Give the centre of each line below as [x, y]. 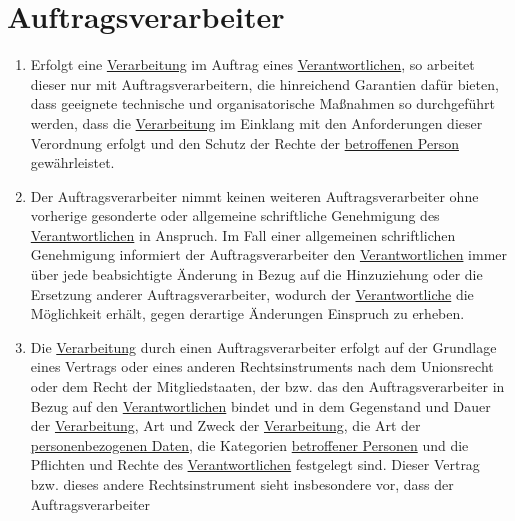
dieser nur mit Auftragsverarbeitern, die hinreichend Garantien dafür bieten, [264, 83]
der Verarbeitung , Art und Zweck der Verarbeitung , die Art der [225, 425]
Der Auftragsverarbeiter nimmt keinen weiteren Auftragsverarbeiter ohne [254, 195]
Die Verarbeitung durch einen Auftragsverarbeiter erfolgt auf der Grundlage [263, 346]
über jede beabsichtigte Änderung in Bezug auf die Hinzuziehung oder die [256, 274]
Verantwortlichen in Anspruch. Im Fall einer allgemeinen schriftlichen [243, 234]
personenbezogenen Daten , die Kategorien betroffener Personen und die [249, 444]
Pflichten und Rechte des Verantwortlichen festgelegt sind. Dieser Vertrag [255, 464]
